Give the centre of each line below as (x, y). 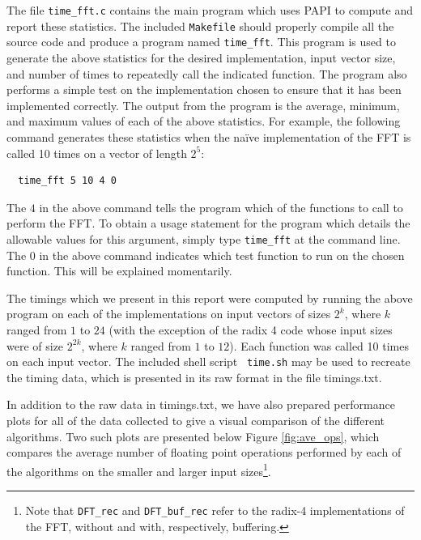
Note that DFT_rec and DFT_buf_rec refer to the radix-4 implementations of (215, 510)
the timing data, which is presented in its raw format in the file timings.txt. (194, 377)
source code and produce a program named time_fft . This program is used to (201, 42)
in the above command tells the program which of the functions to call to (221, 207)
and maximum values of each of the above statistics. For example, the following (204, 121)
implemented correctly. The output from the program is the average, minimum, (203, 105)
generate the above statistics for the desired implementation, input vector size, (201, 57)
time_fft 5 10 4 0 (68, 181)
